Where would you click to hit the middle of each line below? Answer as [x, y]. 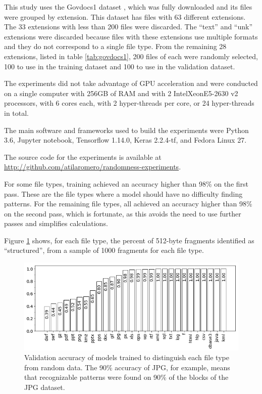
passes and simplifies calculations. [56, 223]
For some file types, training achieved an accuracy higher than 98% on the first [126, 183]
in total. [17, 113]
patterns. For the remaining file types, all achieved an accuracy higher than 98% [128, 204]
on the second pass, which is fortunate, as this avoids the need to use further [123, 213]
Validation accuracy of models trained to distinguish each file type [127, 357]
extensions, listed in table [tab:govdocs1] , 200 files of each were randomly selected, [131, 56]
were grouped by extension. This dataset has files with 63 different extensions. [125, 16]
